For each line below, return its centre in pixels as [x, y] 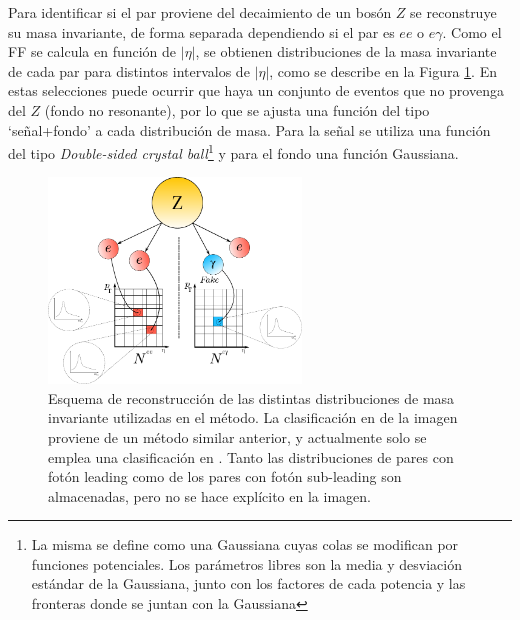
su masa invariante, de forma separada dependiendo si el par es [201, 31]
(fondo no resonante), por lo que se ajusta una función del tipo [237, 109]
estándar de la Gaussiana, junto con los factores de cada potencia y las [248, 583]
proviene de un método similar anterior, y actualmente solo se [237, 436]
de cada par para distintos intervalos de [129, 70]
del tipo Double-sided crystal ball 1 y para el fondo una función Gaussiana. [233, 151]
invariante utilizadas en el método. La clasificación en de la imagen [253, 417]
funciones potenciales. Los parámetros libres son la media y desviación [246, 563]
